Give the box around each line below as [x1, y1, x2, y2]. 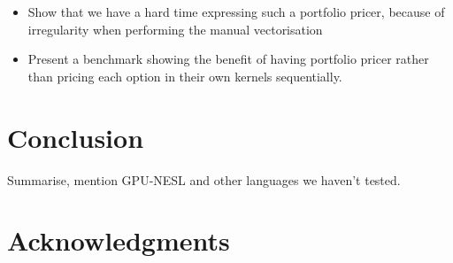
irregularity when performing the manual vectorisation [27, 19, 323, 38]
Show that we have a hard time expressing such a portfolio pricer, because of [27, 3, 445, 20]
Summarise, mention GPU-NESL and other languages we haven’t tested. [7, 170, 401, 189]
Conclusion [7, 119, 144, 155]
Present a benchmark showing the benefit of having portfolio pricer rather [27, 50, 429, 68]
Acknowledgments [7, 222, 230, 259]
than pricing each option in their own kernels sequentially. [27, 66, 342, 85]
